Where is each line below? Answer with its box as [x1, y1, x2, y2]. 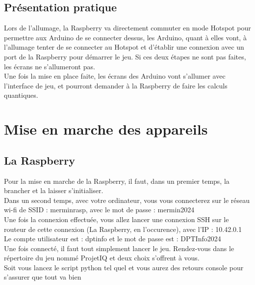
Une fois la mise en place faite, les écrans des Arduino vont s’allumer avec [4, 71, 226, 81]
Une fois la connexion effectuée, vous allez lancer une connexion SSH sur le [4, 214, 229, 224]
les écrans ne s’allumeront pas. [4, 61, 95, 71]
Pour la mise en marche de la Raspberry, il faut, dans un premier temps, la [4, 175, 229, 186]
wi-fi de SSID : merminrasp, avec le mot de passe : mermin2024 [4, 204, 195, 215]
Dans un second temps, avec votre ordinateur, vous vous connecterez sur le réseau [4, 195, 250, 205]
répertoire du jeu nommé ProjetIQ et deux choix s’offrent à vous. [4, 253, 200, 263]
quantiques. [4, 90, 38, 100]
